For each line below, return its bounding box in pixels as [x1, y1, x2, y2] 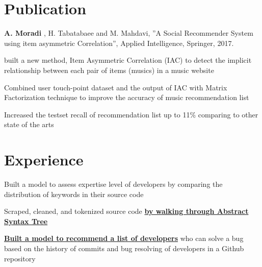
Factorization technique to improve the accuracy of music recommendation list [4, 92, 249, 103]
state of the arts [4, 119, 54, 130]
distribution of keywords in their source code [4, 188, 144, 199]
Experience [4, 149, 84, 170]
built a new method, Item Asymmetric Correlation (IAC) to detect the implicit [4, 55, 252, 65]
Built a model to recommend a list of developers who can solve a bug [4, 233, 244, 244]
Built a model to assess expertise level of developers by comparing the [4, 179, 223, 189]
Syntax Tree [4, 215, 48, 226]
